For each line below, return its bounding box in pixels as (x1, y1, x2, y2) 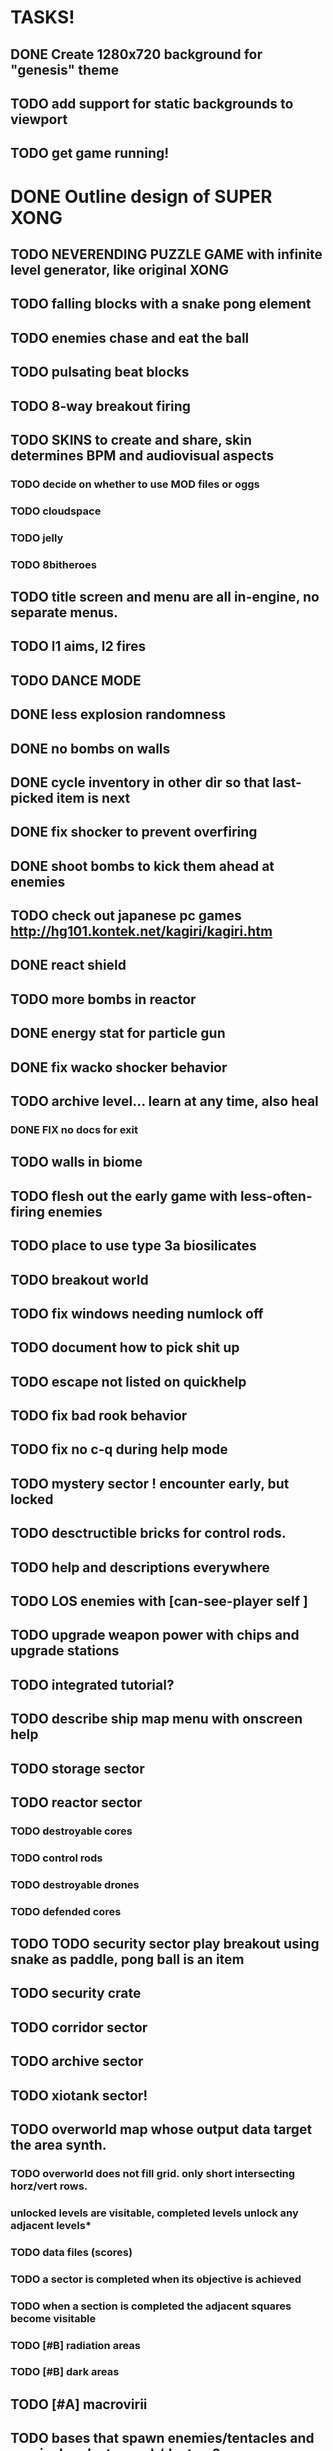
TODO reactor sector (10, 1794, 143, 1811)
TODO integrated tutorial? (10, 1676, 175, 1693)
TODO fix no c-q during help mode (10, 1441, 228, 1458)
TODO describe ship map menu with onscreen (10, 1711, 303, 1728)
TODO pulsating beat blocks (10, 364, 190, 381)
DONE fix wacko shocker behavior (10, 1059, 228, 1076)
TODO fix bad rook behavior (10, 1407, 188, 1425)
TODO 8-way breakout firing (10, 397, 192, 415)
